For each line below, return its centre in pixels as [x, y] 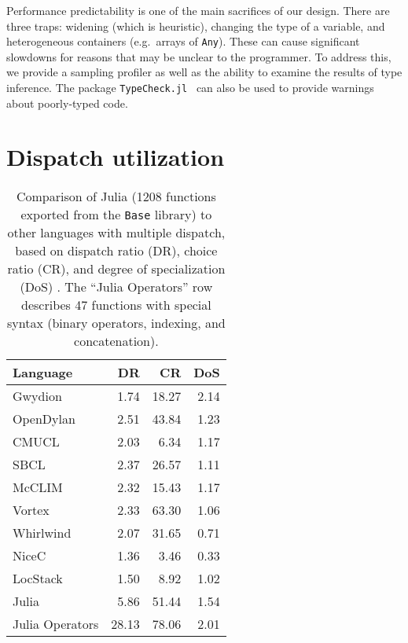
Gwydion [37, 396]
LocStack [38, 579]
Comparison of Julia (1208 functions [116, 197]
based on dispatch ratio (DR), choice [116, 251]
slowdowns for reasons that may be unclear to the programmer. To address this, [199, 56]
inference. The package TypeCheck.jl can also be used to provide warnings [190, 88]
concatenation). [116, 341]
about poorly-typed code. [67, 103]
